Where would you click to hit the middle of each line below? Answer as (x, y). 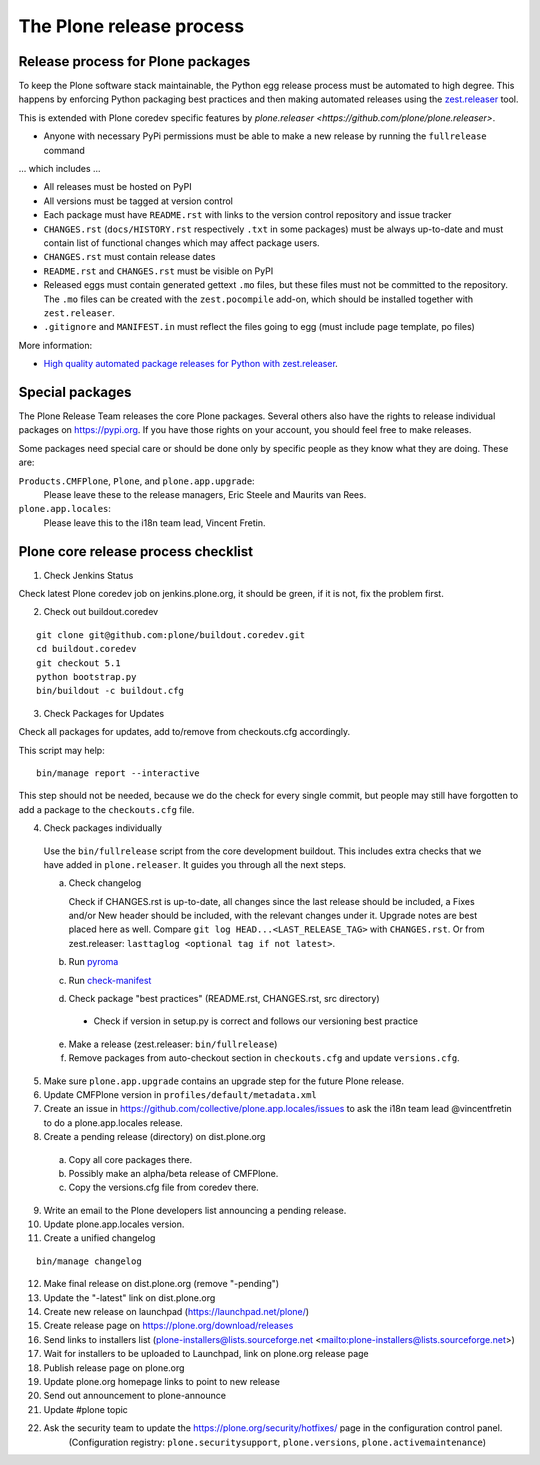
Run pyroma (93, 962)
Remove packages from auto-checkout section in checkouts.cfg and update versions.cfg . (264, 1058)
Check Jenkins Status (88, 575)
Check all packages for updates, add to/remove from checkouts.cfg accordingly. (184, 732)
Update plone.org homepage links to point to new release (161, 1381)
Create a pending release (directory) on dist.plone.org (154, 1137)
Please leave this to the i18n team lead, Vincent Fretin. (154, 522)
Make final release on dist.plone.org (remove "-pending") (161, 1284)
